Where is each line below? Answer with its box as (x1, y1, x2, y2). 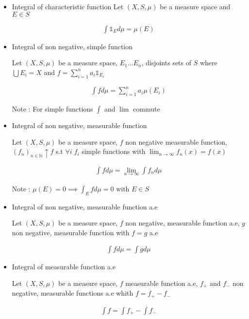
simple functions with (82, 146, 146, 156)
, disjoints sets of (141, 57, 192, 68)
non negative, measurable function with (12, 227, 130, 237)
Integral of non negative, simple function (12, 41, 133, 51)
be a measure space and (160, 1, 231, 11)
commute (133, 103, 160, 113)
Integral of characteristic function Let (12, 1, 124, 11)
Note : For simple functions (12, 103, 93, 113)
